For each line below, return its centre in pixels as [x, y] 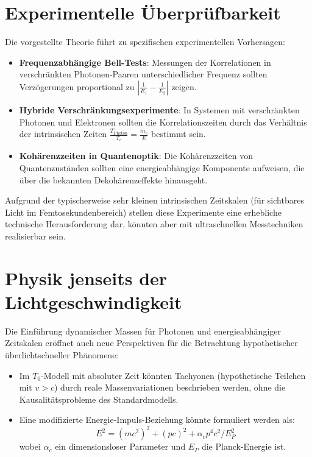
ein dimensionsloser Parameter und [120, 446]
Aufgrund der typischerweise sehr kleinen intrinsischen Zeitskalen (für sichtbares [154, 200]
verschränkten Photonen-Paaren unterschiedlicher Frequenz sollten [143, 74]
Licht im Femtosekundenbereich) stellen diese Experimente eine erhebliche [143, 212]
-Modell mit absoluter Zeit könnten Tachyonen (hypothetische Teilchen [173, 375]
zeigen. [184, 86]
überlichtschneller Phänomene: [62, 354]
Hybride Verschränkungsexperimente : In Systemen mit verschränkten [159, 109]
